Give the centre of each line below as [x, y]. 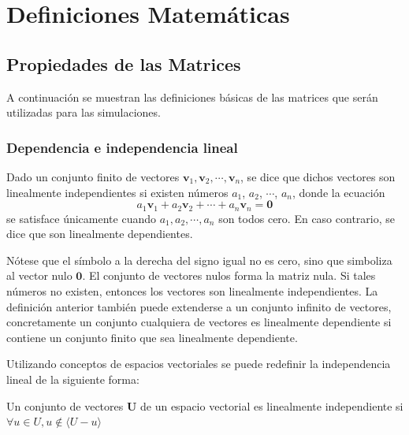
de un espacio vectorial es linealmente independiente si [271, 405]
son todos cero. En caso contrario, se [307, 218]
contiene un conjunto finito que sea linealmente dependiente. [152, 337]
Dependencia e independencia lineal [122, 147]
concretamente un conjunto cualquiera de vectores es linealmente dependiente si [199, 322]
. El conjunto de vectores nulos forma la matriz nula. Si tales [229, 275]
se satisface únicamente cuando [81, 218]
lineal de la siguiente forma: [73, 379]
